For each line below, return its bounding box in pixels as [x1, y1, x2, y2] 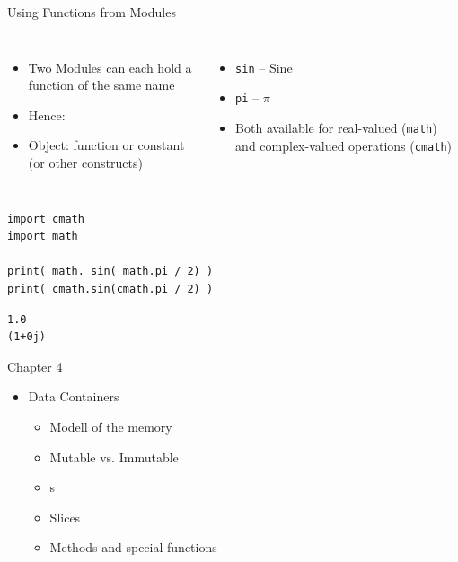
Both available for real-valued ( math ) [235, 118, 437, 136]
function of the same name [28, 75, 175, 94]
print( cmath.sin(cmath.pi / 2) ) [7, 282, 214, 295]
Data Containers [28, 387, 119, 406]
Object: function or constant [28, 136, 185, 154]
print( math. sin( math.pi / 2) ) [7, 265, 214, 278]
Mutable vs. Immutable [49, 447, 179, 466]
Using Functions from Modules [7, 3, 176, 21]
